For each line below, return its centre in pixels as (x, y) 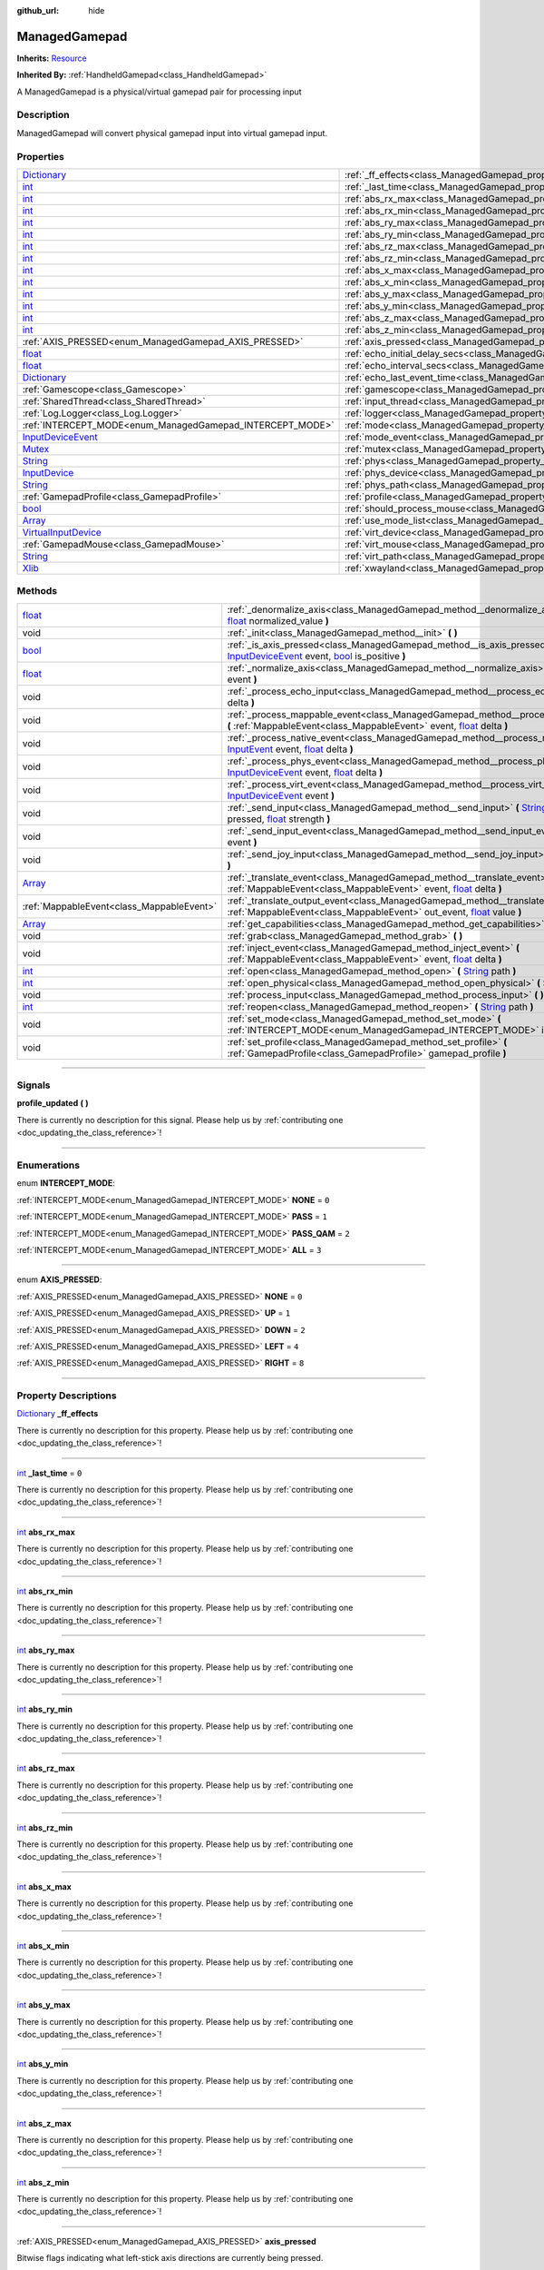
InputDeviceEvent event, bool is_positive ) (316, 656)
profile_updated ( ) (53, 1103)
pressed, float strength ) (279, 819)
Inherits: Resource (52, 58)
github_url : (38, 10)
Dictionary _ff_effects (58, 1414)
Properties (41, 156)
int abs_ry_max (46, 1650)
